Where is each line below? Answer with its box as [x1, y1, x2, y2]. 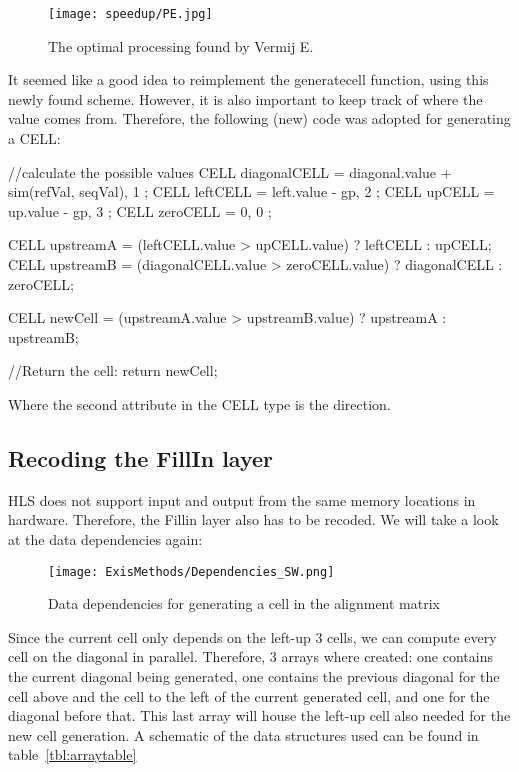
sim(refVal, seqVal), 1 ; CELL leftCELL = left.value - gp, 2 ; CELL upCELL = [8, 181, 495, 202]
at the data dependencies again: [8, 528, 203, 549]
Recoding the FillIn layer [8, 442, 274, 473]
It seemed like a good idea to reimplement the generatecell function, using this [8, 69, 489, 90]
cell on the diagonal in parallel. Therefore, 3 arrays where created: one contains [8, 646, 493, 667]
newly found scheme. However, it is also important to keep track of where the [8, 88, 483, 109]
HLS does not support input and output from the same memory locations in [8, 489, 476, 510]
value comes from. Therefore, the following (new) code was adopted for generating [8, 108, 511, 129]
